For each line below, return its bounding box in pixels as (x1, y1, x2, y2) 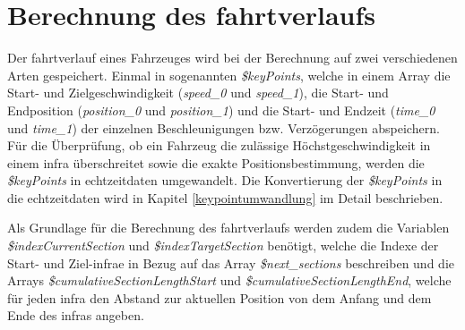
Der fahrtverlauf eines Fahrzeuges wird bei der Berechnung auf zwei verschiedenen (7, 48, 458, 67)
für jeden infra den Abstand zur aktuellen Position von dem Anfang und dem (7, 288, 432, 307)
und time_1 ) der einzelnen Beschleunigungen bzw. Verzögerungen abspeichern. (7, 118, 440, 137)
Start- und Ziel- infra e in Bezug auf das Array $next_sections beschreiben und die (7, 253, 454, 272)
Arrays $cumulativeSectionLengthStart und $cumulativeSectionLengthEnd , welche (7, 271, 452, 290)
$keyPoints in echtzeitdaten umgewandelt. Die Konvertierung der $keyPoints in (7, 171, 443, 190)
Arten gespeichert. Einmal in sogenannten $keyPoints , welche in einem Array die (7, 65, 451, 84)
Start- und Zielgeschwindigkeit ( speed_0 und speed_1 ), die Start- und (7, 83, 389, 102)
